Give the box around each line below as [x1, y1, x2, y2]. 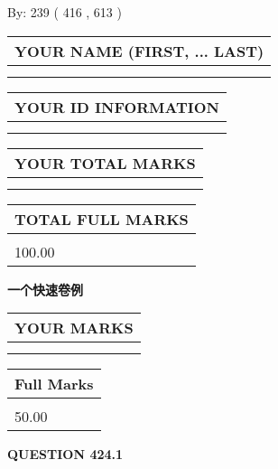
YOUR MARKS [14, 317, 134, 339]
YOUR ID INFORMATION [14, 96, 219, 117]
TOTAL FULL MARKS [14, 208, 189, 230]
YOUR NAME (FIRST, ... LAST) [14, 40, 264, 61]
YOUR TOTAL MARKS [14, 152, 196, 174]
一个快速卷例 [7, 279, 83, 298]
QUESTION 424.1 [7, 445, 124, 464]
